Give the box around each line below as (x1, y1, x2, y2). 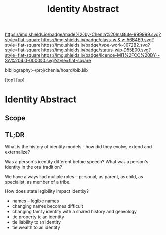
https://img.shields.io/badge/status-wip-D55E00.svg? (41, 47, 151, 53)
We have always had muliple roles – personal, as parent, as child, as (5, 173, 143, 179)
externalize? (5, 149, 30, 155)
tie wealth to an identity (12, 224, 60, 230)
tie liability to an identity (12, 219, 61, 225)
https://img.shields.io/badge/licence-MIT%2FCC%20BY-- (41, 52, 160, 58)
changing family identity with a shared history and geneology (12, 208, 137, 214)
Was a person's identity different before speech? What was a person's (5, 158, 149, 164)
